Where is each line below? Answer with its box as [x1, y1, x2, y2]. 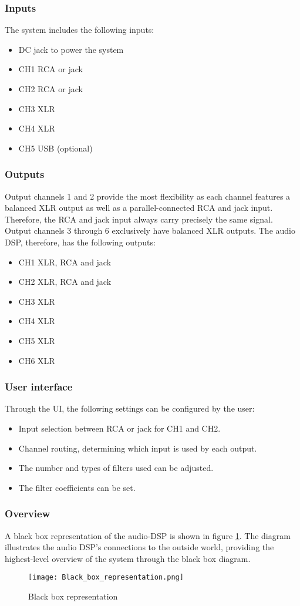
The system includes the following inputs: [5, 23, 154, 36]
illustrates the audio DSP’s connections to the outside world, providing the [5, 541, 274, 553]
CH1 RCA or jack [18, 63, 83, 75]
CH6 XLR [18, 354, 55, 366]
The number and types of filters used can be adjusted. [18, 462, 214, 474]
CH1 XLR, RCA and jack [18, 255, 112, 268]
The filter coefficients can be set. [18, 481, 136, 493]
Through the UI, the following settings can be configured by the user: [5, 402, 255, 415]
